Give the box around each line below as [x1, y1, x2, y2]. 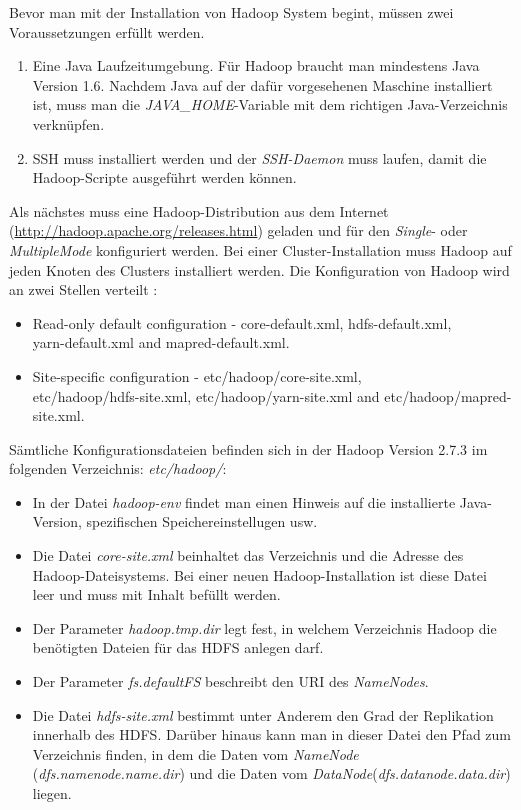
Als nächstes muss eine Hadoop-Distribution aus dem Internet [9, 200, 389, 221]
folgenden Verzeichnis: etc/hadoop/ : [9, 458, 227, 479]
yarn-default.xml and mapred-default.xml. [32, 332, 290, 353]
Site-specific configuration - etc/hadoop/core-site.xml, [32, 365, 362, 386]
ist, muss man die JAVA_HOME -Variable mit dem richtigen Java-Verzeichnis [32, 94, 508, 115]
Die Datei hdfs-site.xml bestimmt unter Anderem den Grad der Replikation [32, 704, 494, 725]
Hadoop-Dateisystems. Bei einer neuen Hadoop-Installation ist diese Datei [32, 564, 487, 585]
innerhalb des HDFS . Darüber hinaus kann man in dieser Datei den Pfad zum [32, 724, 512, 745]
